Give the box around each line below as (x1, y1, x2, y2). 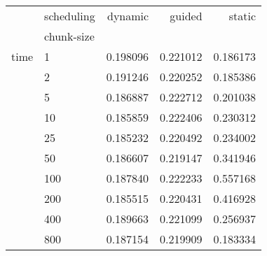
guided (170, 8, 203, 24)
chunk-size (44, 28, 95, 44)
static (228, 8, 256, 24)
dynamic (107, 8, 149, 24)
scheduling (44, 8, 95, 24)
